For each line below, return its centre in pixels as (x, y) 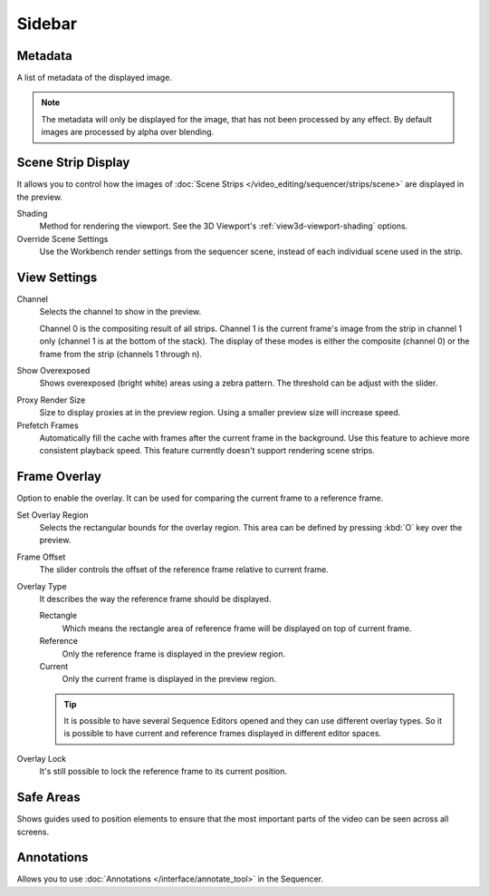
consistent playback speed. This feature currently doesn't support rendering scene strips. (207, 451)
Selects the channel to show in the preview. (120, 312)
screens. (33, 832)
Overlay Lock (42, 758)
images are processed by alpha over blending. (128, 132)
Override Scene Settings (62, 239)
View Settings (57, 277)
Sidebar (47, 24)
